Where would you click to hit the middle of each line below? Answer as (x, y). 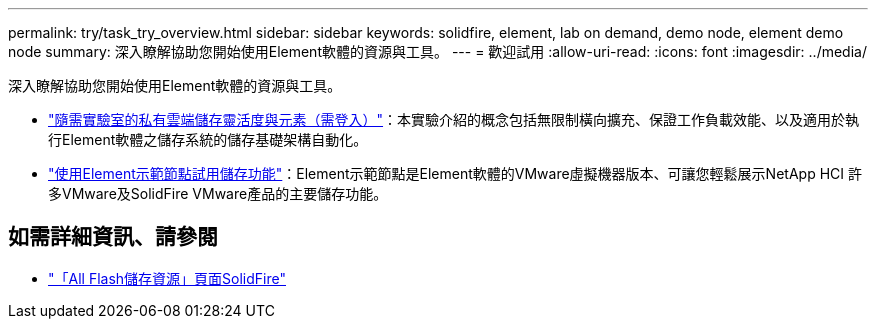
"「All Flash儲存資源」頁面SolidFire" (167, 278)
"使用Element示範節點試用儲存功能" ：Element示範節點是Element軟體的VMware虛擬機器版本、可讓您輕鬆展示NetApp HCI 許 (455, 173)
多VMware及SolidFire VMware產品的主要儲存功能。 (218, 193)
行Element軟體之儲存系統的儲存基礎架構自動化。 (208, 139)
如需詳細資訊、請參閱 (113, 237)
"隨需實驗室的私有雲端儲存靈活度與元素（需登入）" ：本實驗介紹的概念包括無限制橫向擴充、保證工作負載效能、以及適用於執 (454, 119)
